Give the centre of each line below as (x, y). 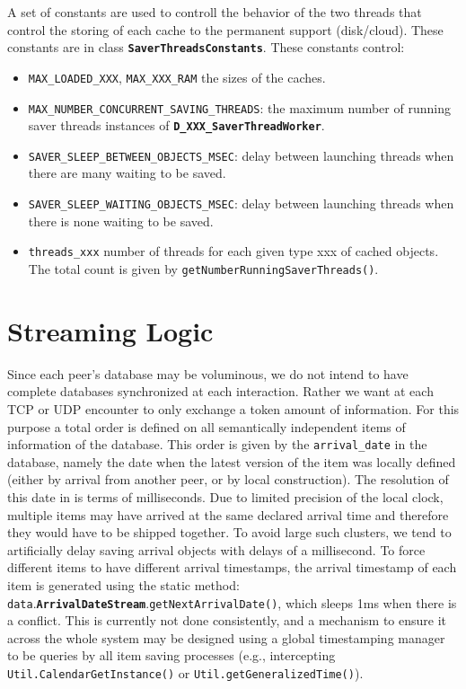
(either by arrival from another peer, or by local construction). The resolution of (228, 479)
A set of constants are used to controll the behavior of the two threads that (215, 12)
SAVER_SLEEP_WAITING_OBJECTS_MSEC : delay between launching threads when (241, 203)
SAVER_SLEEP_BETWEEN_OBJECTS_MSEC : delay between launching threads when (241, 155)
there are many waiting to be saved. (127, 173)
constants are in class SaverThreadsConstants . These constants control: (206, 47)
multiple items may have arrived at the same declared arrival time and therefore (228, 514)
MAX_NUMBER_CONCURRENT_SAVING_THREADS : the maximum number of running (239, 107)
